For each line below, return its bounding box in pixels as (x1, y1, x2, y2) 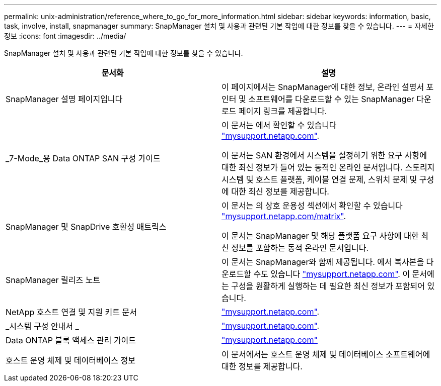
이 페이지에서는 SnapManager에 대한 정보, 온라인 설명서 (222, 82, 424, 92)
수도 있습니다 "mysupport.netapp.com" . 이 (253, 269, 410, 279)
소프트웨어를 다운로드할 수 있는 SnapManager (248, 94, 414, 104)
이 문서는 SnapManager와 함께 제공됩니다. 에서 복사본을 (222, 257, 424, 267)
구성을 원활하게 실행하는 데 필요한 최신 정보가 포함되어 (231, 281, 425, 291)
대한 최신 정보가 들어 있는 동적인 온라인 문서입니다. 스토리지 (222, 162, 435, 172)
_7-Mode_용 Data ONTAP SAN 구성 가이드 (6, 153, 161, 163)
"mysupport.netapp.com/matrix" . (222, 211, 346, 221)
